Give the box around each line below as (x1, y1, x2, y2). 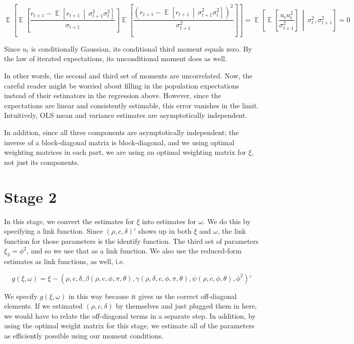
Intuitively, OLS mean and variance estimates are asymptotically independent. (4, 110, 248, 120)
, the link (217, 226, 246, 236)
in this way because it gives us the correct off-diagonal (68, 290, 237, 301)
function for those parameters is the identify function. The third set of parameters (4, 235, 259, 246)
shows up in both (138, 226, 192, 236)
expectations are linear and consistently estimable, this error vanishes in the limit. (4, 100, 259, 110)
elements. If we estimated (4, 300, 83, 311)
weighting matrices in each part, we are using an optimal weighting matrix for (4, 147, 246, 157)
